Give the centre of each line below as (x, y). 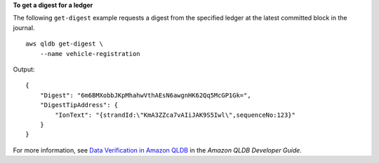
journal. (24, 27)
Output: (24, 69)
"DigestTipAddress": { (79, 105)
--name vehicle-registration (90, 54)
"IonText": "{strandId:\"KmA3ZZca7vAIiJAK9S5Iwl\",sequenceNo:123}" (175, 115)
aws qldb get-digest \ (65, 44)
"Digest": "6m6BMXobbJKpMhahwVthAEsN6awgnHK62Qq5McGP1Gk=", (146, 95)
